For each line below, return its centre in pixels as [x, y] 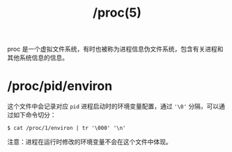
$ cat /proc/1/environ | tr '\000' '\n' [67, 128]
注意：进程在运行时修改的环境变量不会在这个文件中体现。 [90, 142]
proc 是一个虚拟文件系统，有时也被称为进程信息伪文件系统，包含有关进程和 [115, 49]
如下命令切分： [34, 115]
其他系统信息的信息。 [38, 58]
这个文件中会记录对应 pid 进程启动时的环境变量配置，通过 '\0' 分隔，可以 [113, 106]
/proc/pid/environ [60, 86]
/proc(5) [117, 13]
